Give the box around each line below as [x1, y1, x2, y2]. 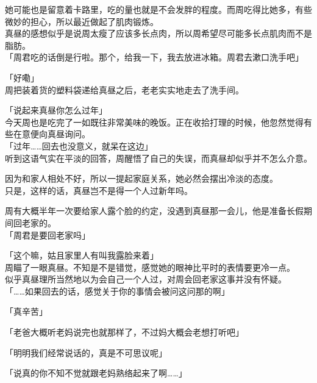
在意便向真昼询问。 [13, 127, 90, 140]
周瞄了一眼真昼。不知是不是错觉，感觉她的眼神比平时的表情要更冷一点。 [5, 260, 295, 273]
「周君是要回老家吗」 [5, 228, 90, 241]
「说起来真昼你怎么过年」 [5, 104, 107, 116]
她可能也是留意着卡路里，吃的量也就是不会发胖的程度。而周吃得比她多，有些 [5, 3, 312, 15]
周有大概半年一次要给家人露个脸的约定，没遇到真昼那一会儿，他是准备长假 [5, 204, 304, 217]
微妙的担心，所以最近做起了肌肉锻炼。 [5, 15, 158, 27]
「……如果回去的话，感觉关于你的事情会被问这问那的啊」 [5, 284, 230, 297]
